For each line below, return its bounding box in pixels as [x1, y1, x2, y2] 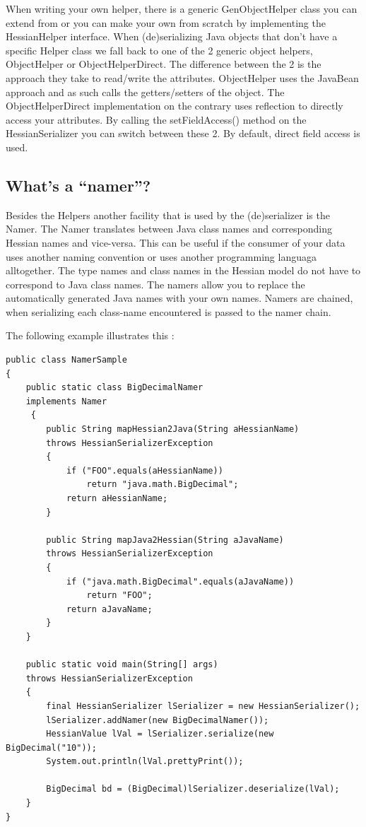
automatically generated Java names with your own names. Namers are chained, [6, 291, 353, 305]
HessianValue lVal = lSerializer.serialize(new [46, 729, 274, 739]
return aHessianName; [66, 493, 168, 504]
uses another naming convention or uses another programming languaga [6, 249, 317, 264]
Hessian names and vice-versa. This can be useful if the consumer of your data [6, 235, 346, 250]
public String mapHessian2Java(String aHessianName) [46, 424, 300, 435]
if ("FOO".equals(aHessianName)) [66, 465, 223, 476]
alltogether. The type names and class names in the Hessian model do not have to [6, 263, 361, 278]
